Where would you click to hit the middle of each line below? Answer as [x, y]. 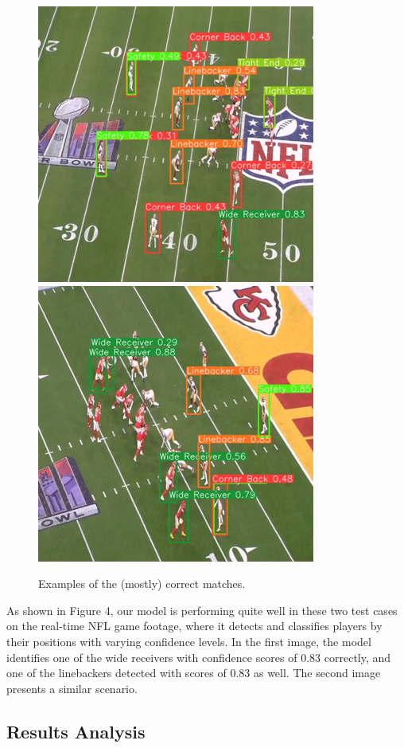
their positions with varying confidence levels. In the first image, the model [189, 641]
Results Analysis [76, 731]
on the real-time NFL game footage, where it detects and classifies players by [194, 626]
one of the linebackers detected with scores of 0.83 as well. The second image [194, 673]
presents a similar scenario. [72, 688]
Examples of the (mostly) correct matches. [142, 584]
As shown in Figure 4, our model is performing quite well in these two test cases [202, 610]
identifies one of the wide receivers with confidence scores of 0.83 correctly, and [199, 657]
